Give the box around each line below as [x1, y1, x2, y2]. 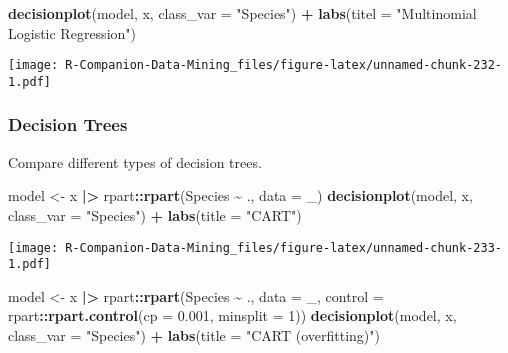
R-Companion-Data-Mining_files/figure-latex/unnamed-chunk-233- [65, 240, 502, 255]
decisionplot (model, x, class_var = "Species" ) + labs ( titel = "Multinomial [8, 3, 477, 23]
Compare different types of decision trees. [8, 151, 262, 172]
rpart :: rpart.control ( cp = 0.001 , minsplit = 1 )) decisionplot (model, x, [8, 305, 457, 326]
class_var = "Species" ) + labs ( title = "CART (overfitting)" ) [8, 325, 380, 345]
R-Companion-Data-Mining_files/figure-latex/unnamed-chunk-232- [65, 58, 502, 73]
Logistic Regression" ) [8, 22, 136, 43]
